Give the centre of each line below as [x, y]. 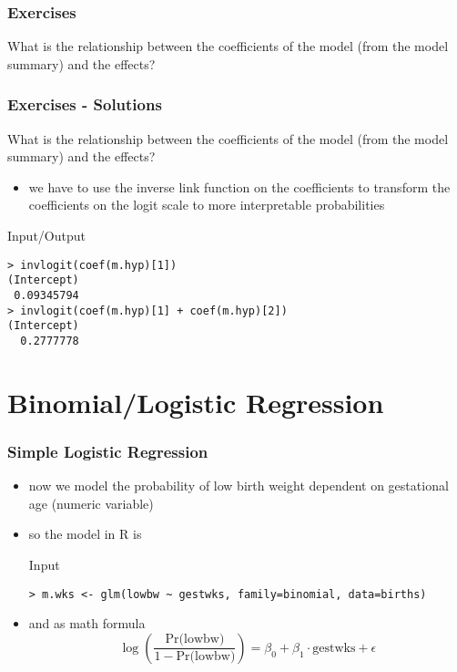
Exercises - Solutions [85, 104]
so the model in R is [85, 534]
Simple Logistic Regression [108, 451]
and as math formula [87, 623]
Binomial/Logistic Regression [196, 402]
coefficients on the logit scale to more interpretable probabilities [207, 205]
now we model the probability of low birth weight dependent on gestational [239, 486]
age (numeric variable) [91, 503]
